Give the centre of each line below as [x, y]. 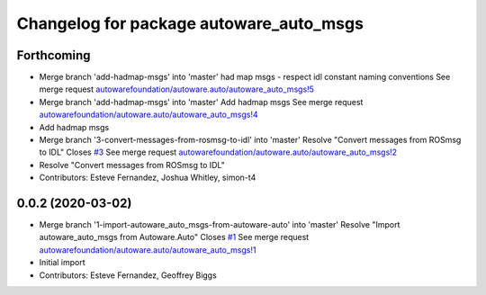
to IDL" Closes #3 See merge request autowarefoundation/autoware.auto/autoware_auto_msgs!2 [218, 152]
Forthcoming [54, 55]
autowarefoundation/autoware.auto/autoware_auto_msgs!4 [148, 115]
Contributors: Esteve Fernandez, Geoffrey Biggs [128, 275]
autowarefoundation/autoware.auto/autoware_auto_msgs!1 [148, 250]
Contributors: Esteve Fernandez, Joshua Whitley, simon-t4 [148, 178]
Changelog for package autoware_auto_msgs [190, 23]
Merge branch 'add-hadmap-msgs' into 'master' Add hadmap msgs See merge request [201, 102]
